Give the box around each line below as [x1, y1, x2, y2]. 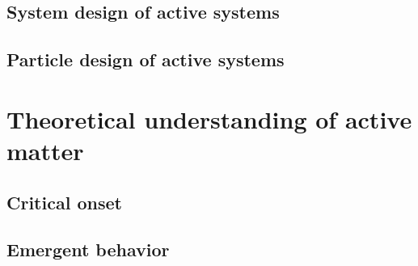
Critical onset [6, 189, 122, 214]
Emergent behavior [6, 237, 170, 262]
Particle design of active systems [6, 47, 285, 72]
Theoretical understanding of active [6, 102, 412, 135]
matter [6, 133, 84, 167]
